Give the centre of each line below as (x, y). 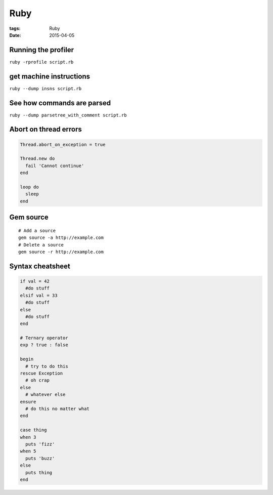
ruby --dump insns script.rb (45, 88)
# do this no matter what (57, 408)
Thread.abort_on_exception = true (63, 145)
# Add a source (37, 231)
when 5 (28, 451)
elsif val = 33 (39, 295)
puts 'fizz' (40, 444)
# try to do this (47, 366)
